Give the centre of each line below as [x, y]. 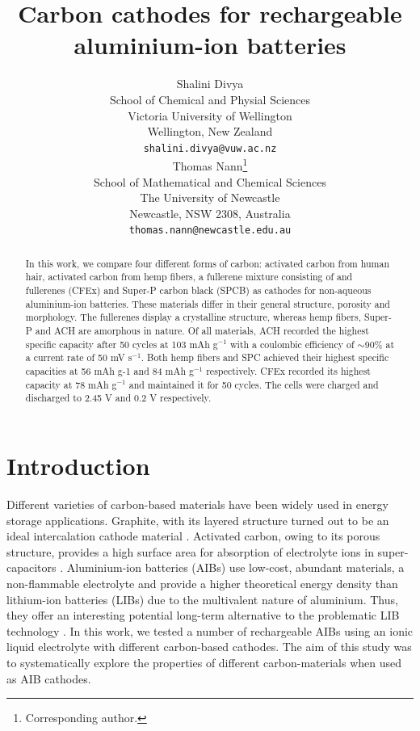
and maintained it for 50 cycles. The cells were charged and [254, 384]
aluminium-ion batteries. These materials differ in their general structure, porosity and [208, 303]
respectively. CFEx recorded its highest [288, 371]
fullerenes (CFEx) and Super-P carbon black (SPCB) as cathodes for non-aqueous [198, 290]
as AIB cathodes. [49, 678]
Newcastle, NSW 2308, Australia [210, 213]
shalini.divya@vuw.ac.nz [210, 148]
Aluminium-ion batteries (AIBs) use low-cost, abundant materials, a [235, 567]
